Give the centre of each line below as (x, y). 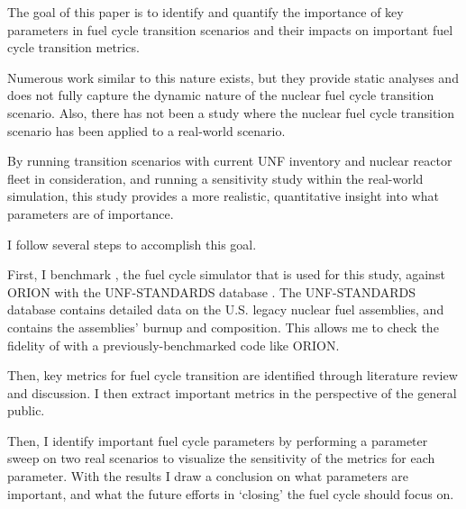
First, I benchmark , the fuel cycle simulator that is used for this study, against (226, 274)
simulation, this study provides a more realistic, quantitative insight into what (223, 196)
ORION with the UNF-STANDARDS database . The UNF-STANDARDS (211, 291)
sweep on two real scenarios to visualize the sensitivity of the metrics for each (221, 458)
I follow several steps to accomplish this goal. (132, 244)
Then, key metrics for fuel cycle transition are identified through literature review (233, 375)
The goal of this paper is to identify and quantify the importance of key (206, 12)
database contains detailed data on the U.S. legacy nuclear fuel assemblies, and (226, 309)
